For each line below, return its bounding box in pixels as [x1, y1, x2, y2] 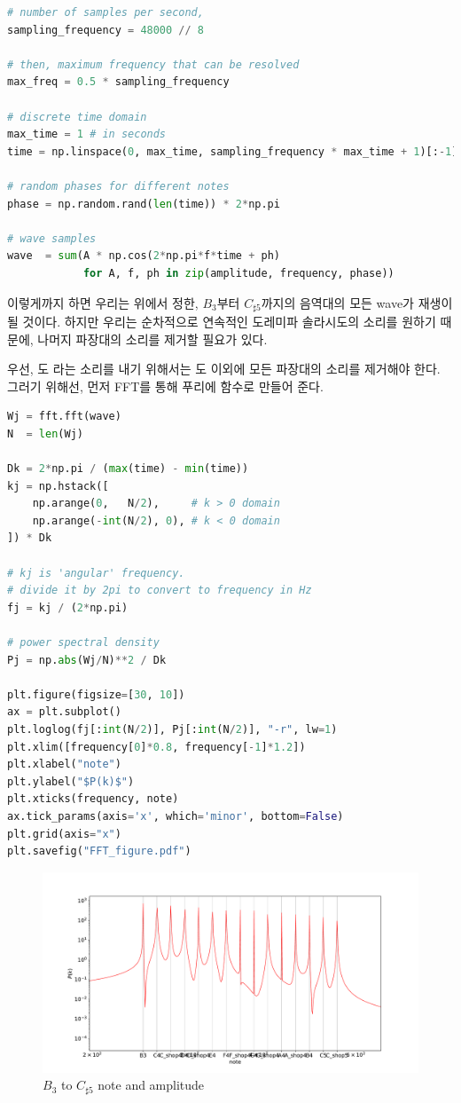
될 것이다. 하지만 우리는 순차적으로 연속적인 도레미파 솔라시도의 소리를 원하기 [7, 311, 436, 330]
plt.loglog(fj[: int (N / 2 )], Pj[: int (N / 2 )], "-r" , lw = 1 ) [7, 723, 338, 737]
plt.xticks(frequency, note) [7, 792, 179, 806]
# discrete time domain [7, 110, 147, 123]
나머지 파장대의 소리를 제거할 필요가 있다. [37, 329, 268, 348]
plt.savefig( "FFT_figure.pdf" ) [7, 845, 191, 858]
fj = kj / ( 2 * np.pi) [7, 601, 129, 614]
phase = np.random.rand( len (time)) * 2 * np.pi [7, 197, 280, 210]
